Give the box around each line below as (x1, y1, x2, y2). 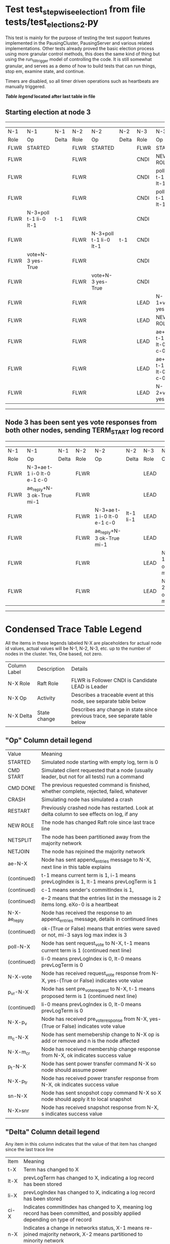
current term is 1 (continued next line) (41, 947, 132, 954)
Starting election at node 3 (5, 108, 91, 117)
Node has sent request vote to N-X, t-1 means (41, 940, 150, 947)
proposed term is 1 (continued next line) (41, 993, 138, 1000)
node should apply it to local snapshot (41, 1096, 132, 1103)
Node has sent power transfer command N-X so (41, 1060, 156, 1067)
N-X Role (8, 680, 30, 687)
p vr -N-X (8, 988, 29, 996)
